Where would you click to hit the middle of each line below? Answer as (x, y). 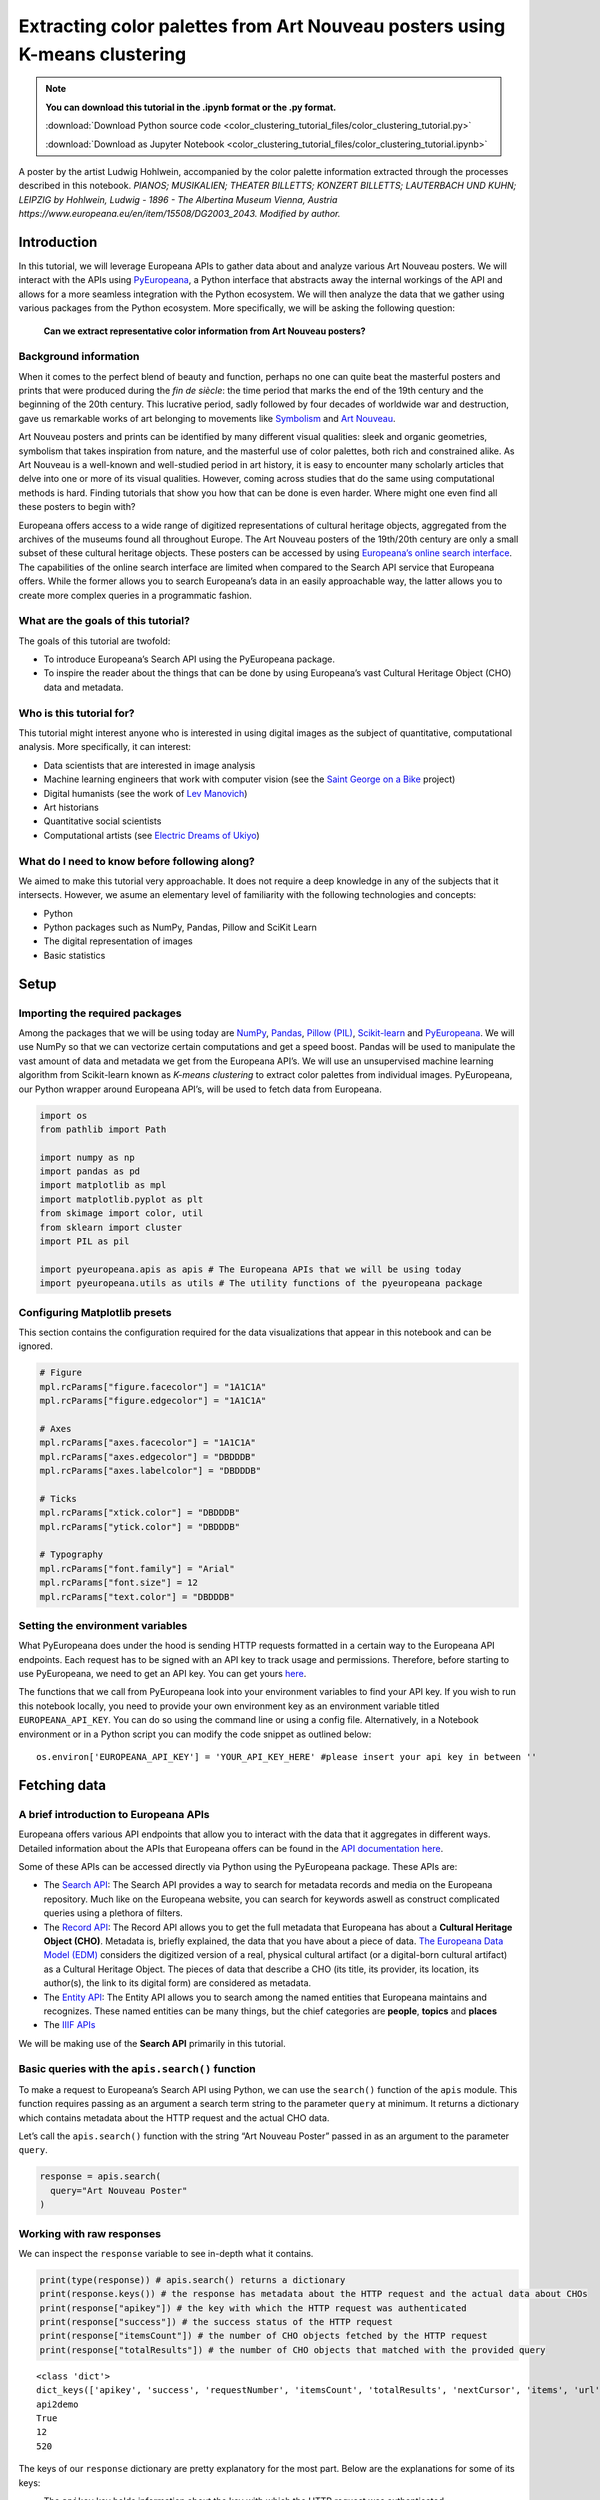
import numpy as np (87, 1157)
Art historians (71, 807)
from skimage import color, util (121, 1213)
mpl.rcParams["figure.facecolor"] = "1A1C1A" (153, 1386)
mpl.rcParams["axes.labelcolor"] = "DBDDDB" (150, 1471)
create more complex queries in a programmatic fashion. (135, 595)
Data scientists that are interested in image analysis (149, 765)
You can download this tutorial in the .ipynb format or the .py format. (191, 107)
